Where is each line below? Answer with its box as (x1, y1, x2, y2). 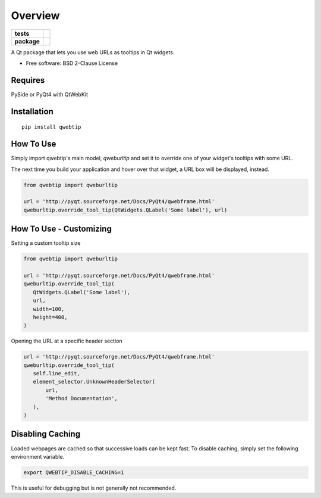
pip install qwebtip (21, 124, 81, 130)
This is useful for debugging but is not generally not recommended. (11, 484, 177, 491)
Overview (11, 9, 60, 22)
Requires (11, 75, 45, 85)
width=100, (33, 306, 65, 312)
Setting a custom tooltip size (11, 239, 81, 247)
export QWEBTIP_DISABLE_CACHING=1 (23, 469, 124, 476)
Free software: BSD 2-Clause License (26, 60, 118, 67)
